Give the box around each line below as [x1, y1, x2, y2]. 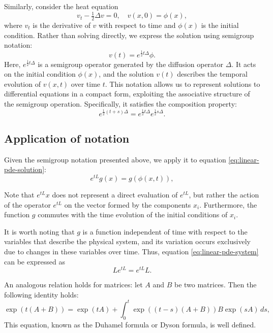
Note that [4, 189, 35, 200]
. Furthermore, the [199, 199, 257, 210]
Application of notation [4, 130, 130, 146]
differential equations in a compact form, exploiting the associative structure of [4, 88, 250, 99]
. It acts [231, 58, 256, 69]
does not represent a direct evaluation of [52, 189, 178, 200]
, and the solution [99, 69, 154, 79]
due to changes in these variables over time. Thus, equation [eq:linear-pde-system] [4, 246, 259, 256]
